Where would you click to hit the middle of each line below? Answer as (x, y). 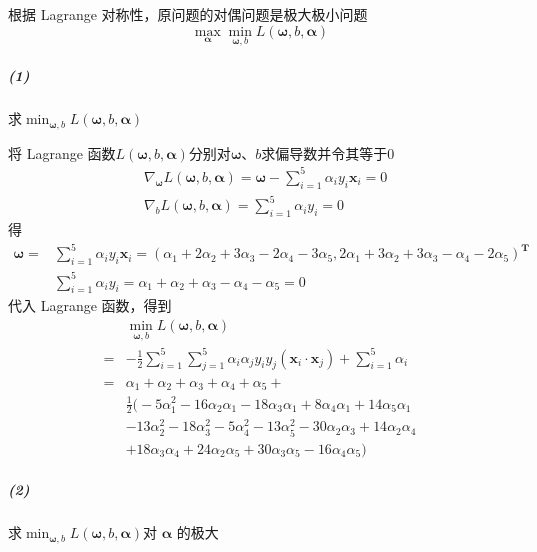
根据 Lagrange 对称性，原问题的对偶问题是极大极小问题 (188, 14)
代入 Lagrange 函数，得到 (90, 305)
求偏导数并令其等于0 (328, 152)
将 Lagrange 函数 (62, 152)
